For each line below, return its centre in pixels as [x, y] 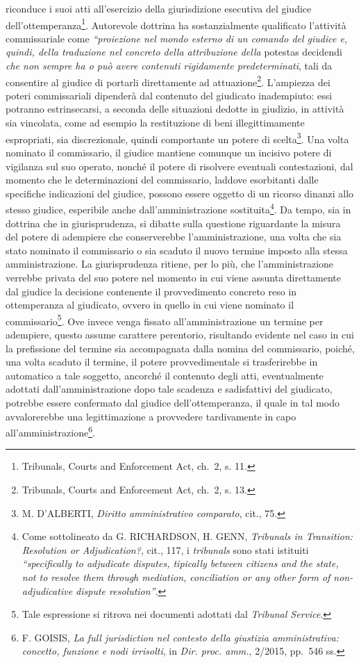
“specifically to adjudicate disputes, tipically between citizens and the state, [180, 563]
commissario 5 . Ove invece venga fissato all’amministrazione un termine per [165, 320]
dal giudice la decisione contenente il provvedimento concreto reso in [151, 291]
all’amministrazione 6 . [50, 431]
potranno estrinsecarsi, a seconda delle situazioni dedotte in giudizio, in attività [175, 109]
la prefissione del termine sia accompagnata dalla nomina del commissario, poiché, [180, 348]
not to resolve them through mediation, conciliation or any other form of [176, 576]
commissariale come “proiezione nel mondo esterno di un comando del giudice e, [177, 38]
